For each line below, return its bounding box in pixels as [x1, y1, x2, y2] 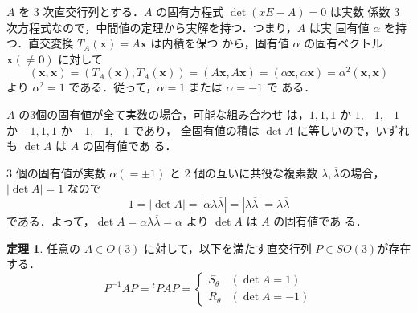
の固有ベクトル [304, 35, 383, 51]
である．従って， [68, 79, 157, 96]
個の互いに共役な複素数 [194, 164, 318, 181]
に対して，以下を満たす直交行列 [144, 239, 312, 256]
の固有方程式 [156, 3, 224, 19]
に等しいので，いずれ [296, 121, 410, 138]
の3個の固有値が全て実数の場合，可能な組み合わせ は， [18, 106, 309, 123]
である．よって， [6, 213, 95, 230]
